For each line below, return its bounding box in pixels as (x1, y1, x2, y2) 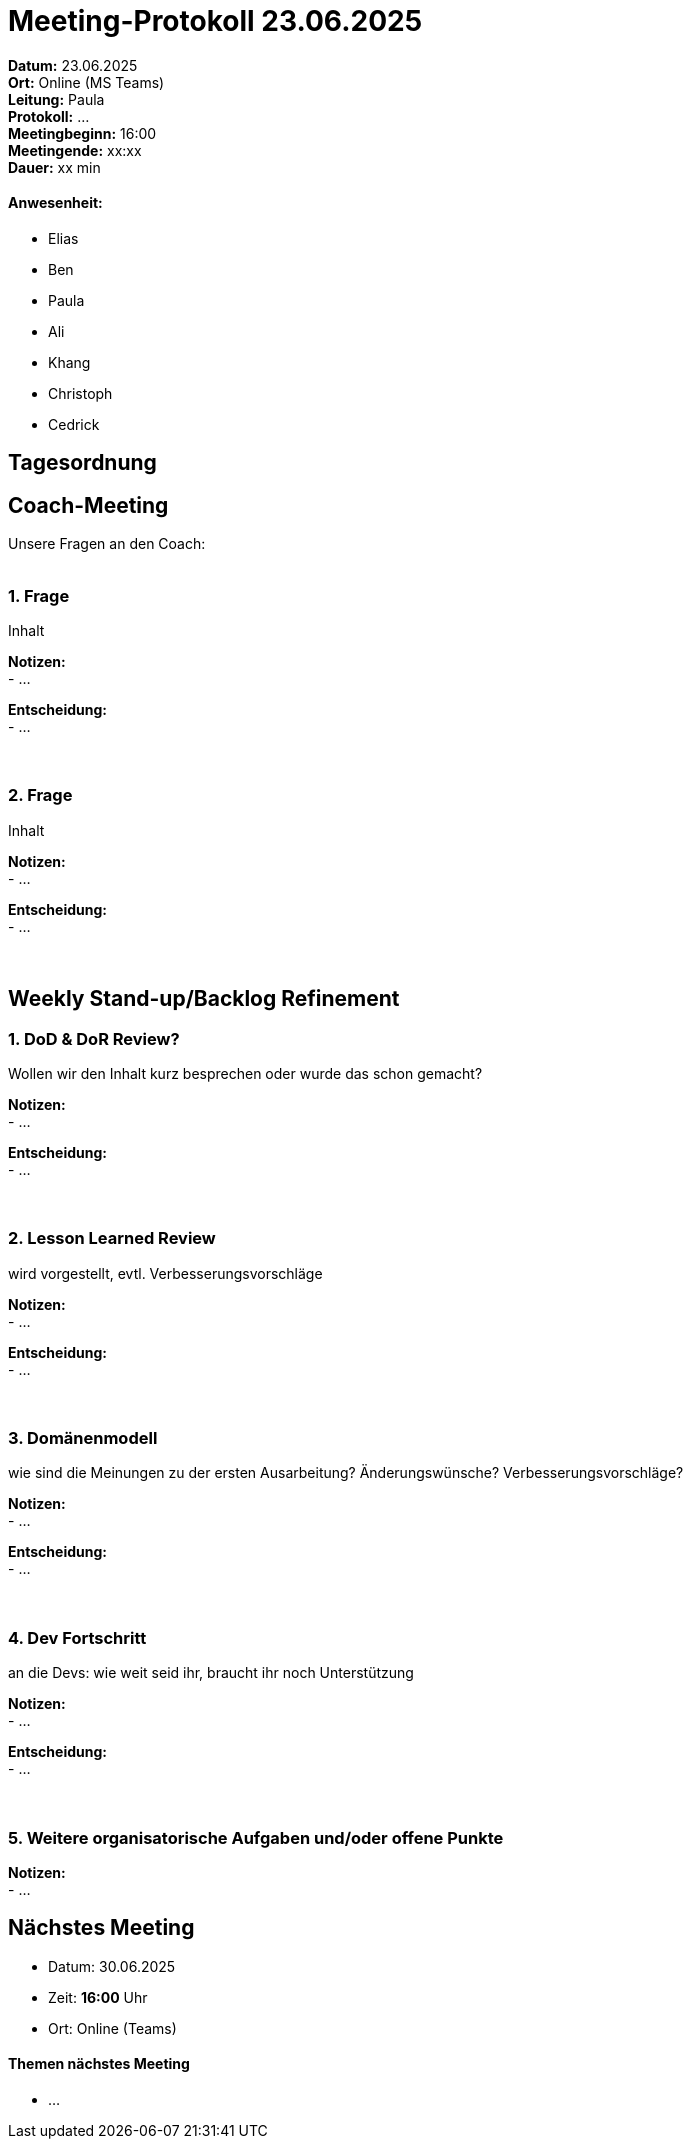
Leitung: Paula (8, 90, 105, 108)
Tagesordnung (8, 450, 157, 476)
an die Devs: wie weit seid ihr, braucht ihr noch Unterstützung (8, 1664, 414, 1682)
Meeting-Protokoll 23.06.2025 (8, 4, 423, 38)
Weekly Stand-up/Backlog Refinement (8, 986, 400, 1012)
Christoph (48, 384, 113, 402)
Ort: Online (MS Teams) (8, 73, 165, 91)
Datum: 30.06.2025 (48, 1957, 176, 1975)
